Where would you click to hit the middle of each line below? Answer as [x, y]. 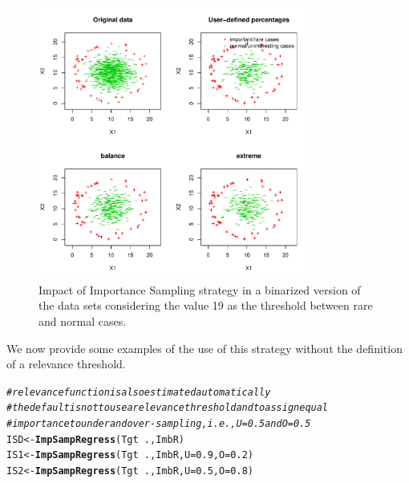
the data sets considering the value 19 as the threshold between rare [206, 305]
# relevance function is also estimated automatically [139, 392]
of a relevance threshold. [66, 364]
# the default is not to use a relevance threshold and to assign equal [168, 408]
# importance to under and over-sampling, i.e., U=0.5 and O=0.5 [159, 424]
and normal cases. [83, 321]
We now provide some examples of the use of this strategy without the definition [204, 348]
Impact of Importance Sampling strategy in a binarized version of [200, 289]
